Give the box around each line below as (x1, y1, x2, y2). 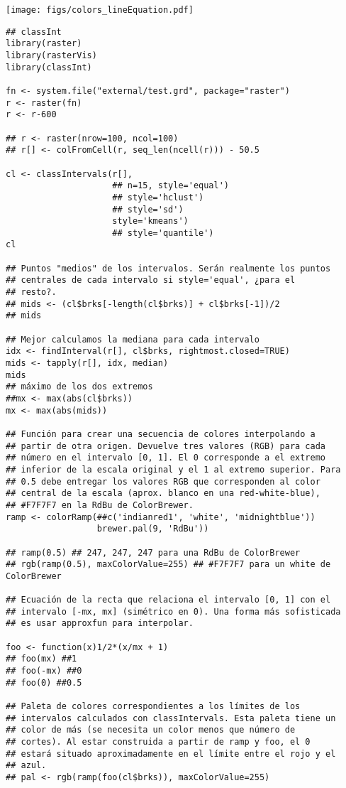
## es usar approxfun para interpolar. (6, 618, 194, 629)
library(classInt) (6, 62, 92, 72)
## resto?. (6, 287, 57, 298)
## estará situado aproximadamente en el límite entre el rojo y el (6, 748, 336, 759)
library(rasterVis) (6, 50, 97, 60)
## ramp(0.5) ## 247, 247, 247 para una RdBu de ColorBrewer (6, 547, 301, 558)
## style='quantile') (112, 227, 214, 238)
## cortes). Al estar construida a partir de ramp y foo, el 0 (6, 737, 311, 747)
